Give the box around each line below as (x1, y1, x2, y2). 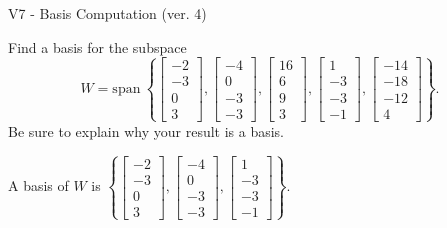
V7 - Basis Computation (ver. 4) (8, 3, 207, 23)
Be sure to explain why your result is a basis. (8, 120, 285, 141)
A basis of (8, 175, 69, 196)
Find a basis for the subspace (8, 36, 187, 57)
